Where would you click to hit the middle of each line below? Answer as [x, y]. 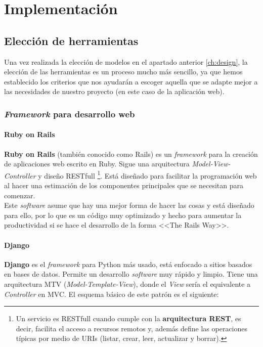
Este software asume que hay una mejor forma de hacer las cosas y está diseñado [129, 205]
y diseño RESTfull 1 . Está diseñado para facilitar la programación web [147, 175]
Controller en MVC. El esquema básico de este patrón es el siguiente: [112, 294]
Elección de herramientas [71, 40]
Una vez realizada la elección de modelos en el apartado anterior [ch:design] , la [126, 61]
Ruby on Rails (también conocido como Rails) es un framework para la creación [131, 154]
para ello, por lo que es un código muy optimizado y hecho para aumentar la [123, 215]
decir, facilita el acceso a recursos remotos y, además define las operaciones [132, 328]
